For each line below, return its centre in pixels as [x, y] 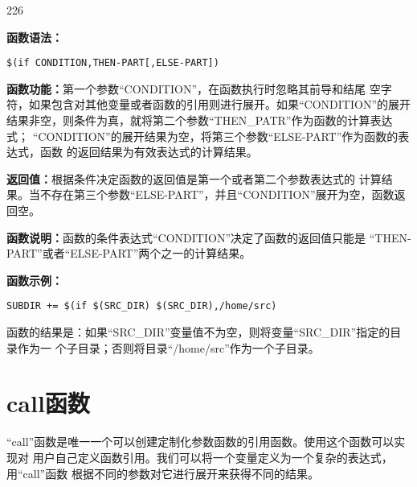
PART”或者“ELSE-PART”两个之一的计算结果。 [129, 253]
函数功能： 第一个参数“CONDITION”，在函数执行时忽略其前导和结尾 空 [194, 88]
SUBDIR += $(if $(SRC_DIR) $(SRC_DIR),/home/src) [142, 306]
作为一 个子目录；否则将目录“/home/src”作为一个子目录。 [168, 347]
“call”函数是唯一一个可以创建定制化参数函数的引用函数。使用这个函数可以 [200, 442]
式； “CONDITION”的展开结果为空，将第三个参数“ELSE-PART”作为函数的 [202, 136]
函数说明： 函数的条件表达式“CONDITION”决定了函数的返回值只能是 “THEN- [209, 237]
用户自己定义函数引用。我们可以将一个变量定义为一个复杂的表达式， [213, 457]
